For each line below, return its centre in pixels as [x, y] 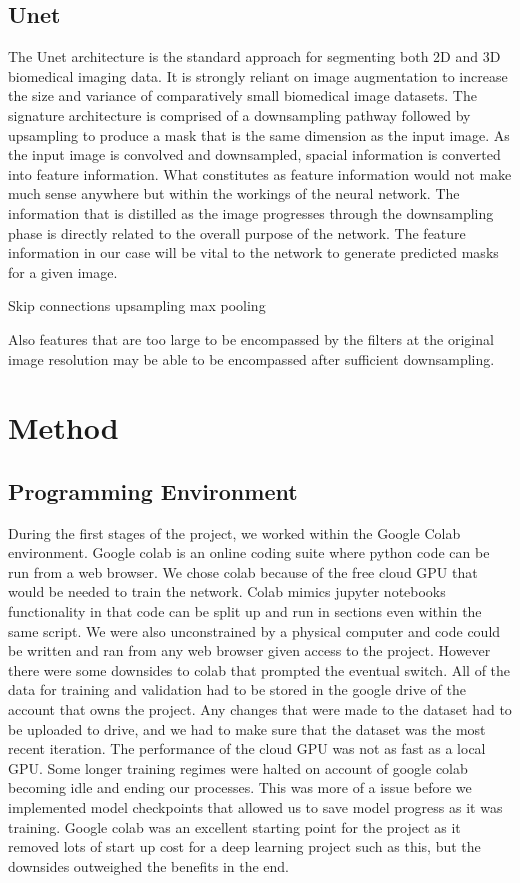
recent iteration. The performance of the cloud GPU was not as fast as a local [247, 748]
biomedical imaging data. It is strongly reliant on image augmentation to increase [258, 75]
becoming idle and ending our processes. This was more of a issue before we [240, 787]
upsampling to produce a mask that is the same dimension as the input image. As [259, 134]
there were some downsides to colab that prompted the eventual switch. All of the [259, 669]
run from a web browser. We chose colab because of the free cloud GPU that [243, 571]
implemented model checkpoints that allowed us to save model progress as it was [255, 807]
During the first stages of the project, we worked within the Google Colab [234, 532]
